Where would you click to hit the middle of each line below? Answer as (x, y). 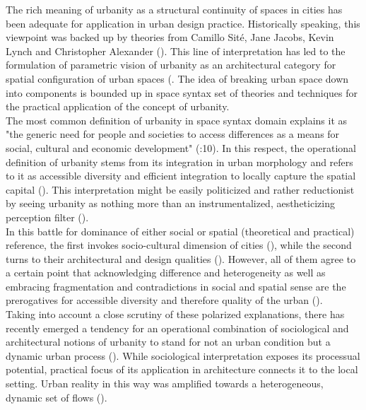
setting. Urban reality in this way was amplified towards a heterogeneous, (165, 383)
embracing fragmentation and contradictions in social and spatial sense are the (176, 286)
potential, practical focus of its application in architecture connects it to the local (182, 369)
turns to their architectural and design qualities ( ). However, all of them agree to (181, 258)
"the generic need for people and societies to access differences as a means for (173, 134)
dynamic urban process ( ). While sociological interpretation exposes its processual (183, 355)
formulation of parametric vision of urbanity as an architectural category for (171, 65)
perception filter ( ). (47, 217)
